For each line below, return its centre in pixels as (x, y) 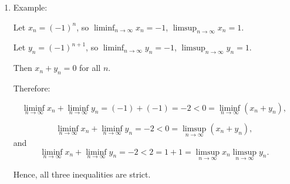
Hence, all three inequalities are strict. (82, 174)
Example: (30, 7)
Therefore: (32, 88)
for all (90, 68)
